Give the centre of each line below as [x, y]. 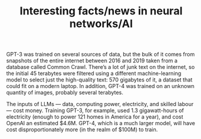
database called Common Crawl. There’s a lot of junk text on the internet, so [100, 67]
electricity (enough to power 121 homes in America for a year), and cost [95, 117]
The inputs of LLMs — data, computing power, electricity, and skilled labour [100, 104]
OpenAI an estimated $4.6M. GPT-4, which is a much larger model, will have [101, 123]
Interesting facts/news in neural [101, 11]
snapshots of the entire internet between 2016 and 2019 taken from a [92, 61]
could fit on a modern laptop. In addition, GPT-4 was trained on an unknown [100, 86]
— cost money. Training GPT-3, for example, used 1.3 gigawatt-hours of [95, 111]
